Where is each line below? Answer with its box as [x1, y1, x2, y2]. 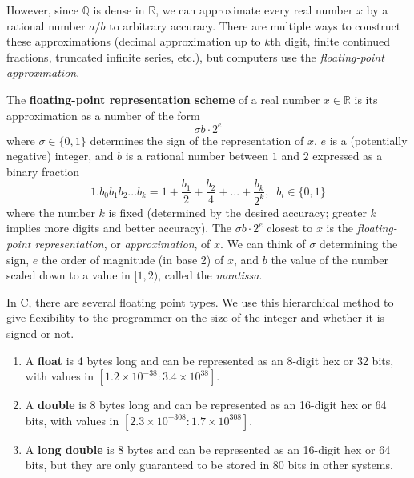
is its [354, 90, 378, 107]
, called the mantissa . [158, 267, 263, 283]
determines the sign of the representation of [90, 131, 304, 148]
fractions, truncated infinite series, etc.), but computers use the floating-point [6, 48, 384, 65]
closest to [267, 219, 313, 236]
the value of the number [271, 251, 389, 267]
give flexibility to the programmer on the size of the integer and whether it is [6, 309, 385, 326]
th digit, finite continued [270, 33, 390, 50]
